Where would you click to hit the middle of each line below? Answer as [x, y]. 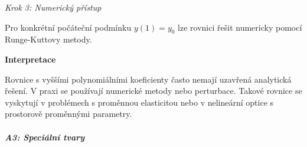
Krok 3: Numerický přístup [53, 7]
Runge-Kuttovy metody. [48, 39]
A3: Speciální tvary [45, 137]
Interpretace [30, 59]
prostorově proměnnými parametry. [68, 114]
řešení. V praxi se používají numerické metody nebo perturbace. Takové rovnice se [153, 91]
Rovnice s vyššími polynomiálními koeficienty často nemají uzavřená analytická [148, 79]
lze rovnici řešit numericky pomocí [240, 27]
